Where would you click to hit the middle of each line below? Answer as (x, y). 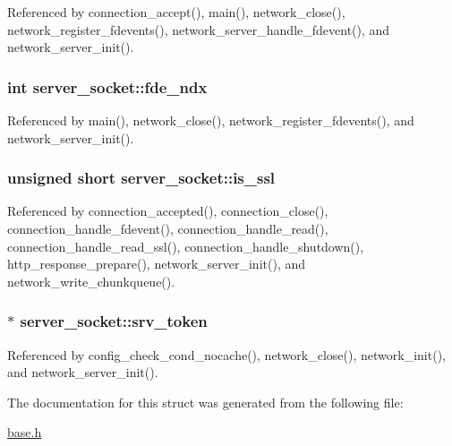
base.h (25, 432)
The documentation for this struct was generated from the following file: (205, 402)
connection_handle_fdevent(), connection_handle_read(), (168, 228)
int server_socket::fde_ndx (107, 86)
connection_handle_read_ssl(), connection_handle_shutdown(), (186, 246)
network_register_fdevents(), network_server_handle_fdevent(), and (199, 29)
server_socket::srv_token (114, 321)
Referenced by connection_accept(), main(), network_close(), (176, 12)
